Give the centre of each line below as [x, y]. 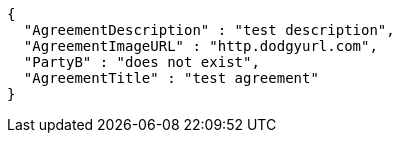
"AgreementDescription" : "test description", [209, 30]
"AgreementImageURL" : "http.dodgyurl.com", [200, 46]
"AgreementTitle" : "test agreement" [171, 78]
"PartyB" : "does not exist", [141, 62]
